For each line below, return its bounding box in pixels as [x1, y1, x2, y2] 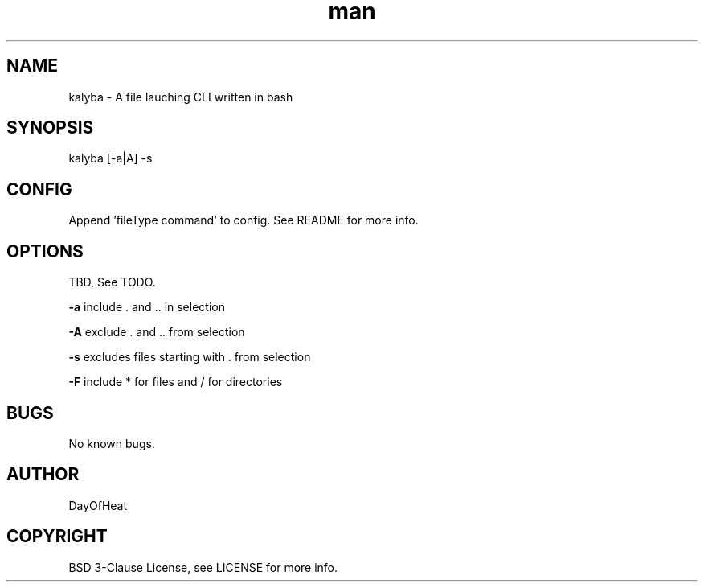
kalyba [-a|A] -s [68, 151, 153, 166]
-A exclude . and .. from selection [68, 325, 245, 339]
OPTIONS [6, 241, 84, 261]
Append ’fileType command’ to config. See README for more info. [68, 213, 419, 228]
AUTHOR [6, 464, 80, 485]
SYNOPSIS [6, 117, 94, 138]
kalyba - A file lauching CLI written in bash [68, 89, 293, 104]
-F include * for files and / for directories [68, 375, 283, 389]
